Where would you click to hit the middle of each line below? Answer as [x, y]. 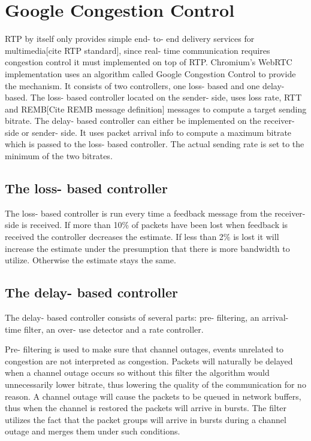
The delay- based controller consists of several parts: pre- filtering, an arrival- [147, 317]
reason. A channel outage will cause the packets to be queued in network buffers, [153, 396]
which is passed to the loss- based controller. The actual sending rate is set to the [155, 144]
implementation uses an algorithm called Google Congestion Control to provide [150, 73]
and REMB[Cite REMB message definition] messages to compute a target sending [156, 109]
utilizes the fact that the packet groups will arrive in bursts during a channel [146, 419]
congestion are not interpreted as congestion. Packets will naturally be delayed [149, 361]
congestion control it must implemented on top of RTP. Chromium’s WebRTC [149, 62]
